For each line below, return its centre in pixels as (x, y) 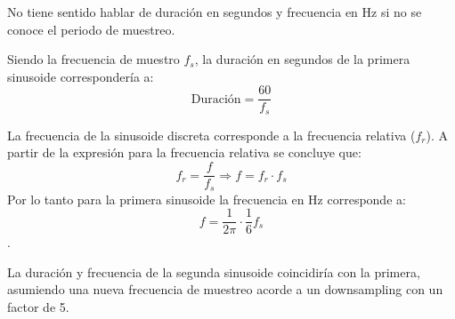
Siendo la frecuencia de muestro (93, 59)
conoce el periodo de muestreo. (91, 29)
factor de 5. (38, 307)
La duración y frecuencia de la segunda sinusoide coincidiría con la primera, (214, 271)
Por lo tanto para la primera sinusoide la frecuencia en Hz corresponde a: (207, 199)
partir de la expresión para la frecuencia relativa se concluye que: (184, 152)
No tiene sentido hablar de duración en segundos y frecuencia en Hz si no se (215, 12)
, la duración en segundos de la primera (302, 59)
